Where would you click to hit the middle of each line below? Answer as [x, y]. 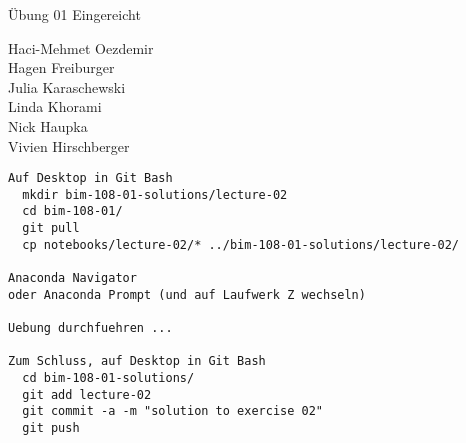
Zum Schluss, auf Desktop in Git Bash [137, 361]
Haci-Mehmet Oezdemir [81, 47]
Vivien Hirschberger [69, 145]
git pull [51, 228]
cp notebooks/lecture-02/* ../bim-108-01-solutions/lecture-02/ [241, 244]
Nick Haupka [48, 125]
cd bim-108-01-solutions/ [108, 378]
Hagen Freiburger [61, 67]
